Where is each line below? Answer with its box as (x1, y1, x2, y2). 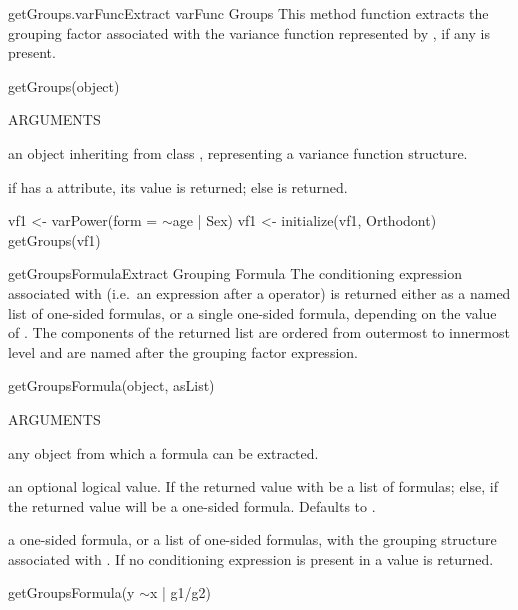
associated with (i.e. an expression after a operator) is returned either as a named (8, 282, 511, 303)
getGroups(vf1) (8, 229, 101, 250)
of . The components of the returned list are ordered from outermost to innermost (8, 322, 510, 343)
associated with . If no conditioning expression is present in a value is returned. (8, 548, 494, 569)
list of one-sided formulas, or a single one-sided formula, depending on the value (8, 302, 497, 323)
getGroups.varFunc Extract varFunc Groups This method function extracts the (8, 3, 489, 23)
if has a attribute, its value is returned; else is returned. (8, 176, 348, 197)
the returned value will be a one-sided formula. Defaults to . (8, 495, 376, 516)
